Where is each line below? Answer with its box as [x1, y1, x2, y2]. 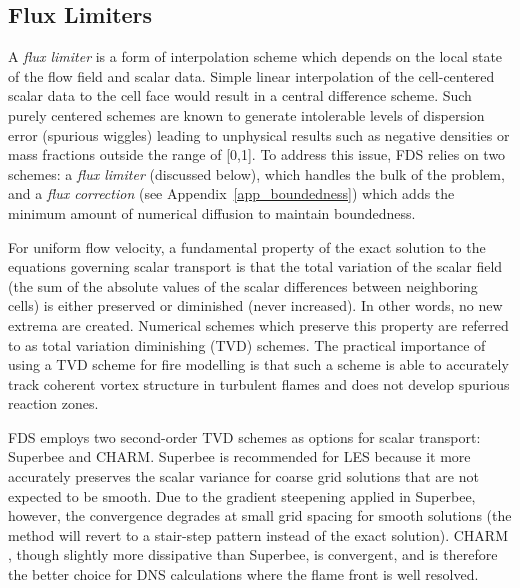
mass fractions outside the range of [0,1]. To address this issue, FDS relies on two [8, 144, 506, 165]
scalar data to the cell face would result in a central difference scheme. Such [8, 85, 472, 106]
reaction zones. [8, 393, 99, 414]
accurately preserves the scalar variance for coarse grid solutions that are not [8, 466, 479, 487]
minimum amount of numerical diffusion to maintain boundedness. [8, 202, 416, 223]
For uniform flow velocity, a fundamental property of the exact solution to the [8, 236, 486, 257]
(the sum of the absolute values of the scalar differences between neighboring [8, 275, 478, 296]
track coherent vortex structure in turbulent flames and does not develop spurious [8, 373, 510, 394]
